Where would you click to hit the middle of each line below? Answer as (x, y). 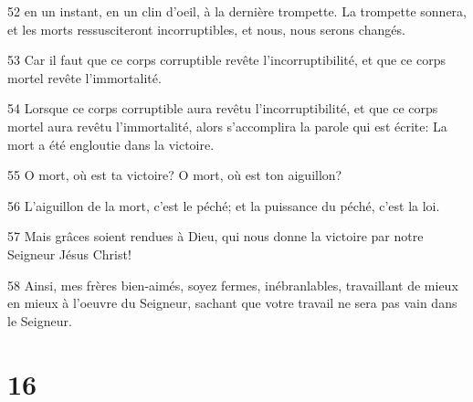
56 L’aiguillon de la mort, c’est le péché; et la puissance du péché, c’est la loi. (224, 205)
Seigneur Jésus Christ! (69, 254)
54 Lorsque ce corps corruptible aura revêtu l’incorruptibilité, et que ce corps (223, 108)
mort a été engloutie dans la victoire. (111, 144)
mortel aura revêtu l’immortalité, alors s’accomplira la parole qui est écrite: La (227, 126)
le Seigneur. (40, 320)
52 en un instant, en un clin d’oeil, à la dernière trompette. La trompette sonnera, (237, 11)
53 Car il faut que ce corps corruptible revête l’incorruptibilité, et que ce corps (226, 60)
